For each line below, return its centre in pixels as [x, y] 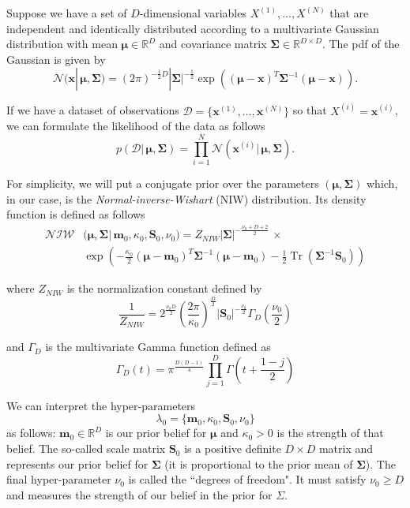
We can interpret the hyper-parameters [101, 405]
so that [310, 110]
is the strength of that [330, 433]
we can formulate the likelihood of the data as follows [136, 126]
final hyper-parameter [59, 479]
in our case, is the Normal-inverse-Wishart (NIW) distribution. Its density [186, 198]
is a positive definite [233, 448]
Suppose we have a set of [67, 13]
